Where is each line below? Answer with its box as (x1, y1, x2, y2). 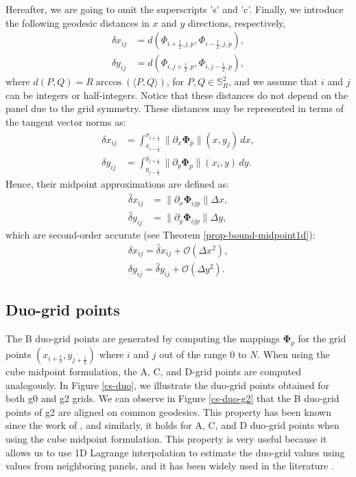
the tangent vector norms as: (5, 115, 126, 129)
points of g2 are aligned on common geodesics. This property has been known (5, 404, 331, 419)
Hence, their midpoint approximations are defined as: (5, 177, 229, 191)
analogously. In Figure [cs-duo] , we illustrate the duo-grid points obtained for (5, 377, 330, 392)
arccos (95, 78, 122, 88)
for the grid (298, 331, 346, 346)
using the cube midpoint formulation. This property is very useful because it (5, 431, 327, 445)
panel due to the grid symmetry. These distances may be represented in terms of (5, 101, 344, 115)
